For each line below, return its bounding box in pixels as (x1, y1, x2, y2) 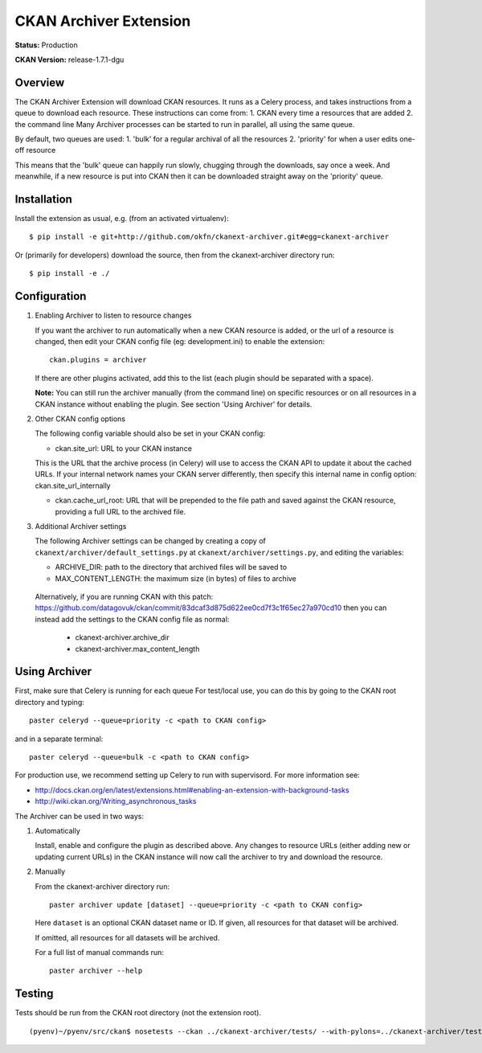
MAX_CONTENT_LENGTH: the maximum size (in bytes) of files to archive (55, 573, 297, 583)
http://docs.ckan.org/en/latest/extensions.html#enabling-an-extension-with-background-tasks (35, 785, 349, 795)
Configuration (14, 289, 87, 303)
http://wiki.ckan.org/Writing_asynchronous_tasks (35, 797, 197, 806)
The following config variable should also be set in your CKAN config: (35, 428, 265, 438)
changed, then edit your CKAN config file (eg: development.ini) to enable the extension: (35, 336, 325, 346)
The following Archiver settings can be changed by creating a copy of (35, 536, 267, 546)
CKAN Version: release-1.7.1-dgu (14, 55, 125, 64)
